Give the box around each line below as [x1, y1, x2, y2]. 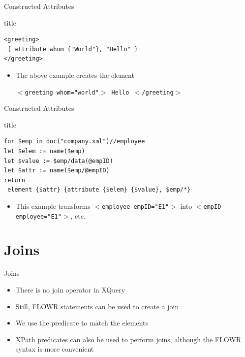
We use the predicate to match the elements [15, 318, 149, 328]
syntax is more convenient [15, 344, 94, 354]
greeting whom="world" [25, 89, 99, 96]
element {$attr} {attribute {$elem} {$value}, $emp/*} [7, 186, 191, 194]
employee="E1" [15, 213, 61, 220]
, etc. [70, 210, 86, 221]
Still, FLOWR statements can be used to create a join [15, 301, 179, 311]
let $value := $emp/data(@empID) [4, 157, 113, 164]
